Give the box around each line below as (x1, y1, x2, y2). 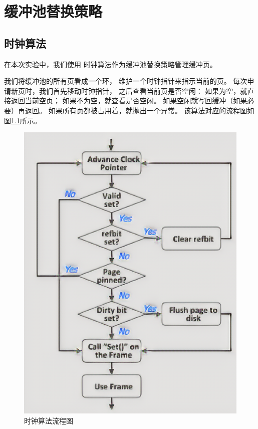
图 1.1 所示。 (4, 115, 41, 125)
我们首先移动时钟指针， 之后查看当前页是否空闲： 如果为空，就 (39, 85, 247, 96)
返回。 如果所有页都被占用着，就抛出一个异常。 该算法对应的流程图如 (25, 105, 254, 115)
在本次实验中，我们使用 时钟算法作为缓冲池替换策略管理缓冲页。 (4, 59, 217, 69)
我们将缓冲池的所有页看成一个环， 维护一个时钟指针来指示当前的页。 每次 (4, 76, 247, 86)
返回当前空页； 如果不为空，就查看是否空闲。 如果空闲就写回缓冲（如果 (11, 95, 247, 106)
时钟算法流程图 (24, 415, 73, 425)
